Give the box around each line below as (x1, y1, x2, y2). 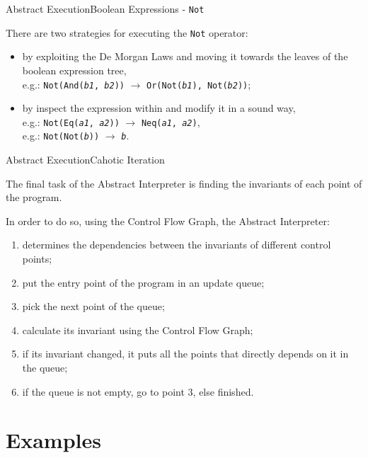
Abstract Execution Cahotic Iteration (6, 152, 165, 167)
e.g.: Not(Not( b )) (22, 128, 100, 143)
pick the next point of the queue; (22, 299, 165, 314)
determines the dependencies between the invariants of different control (22, 237, 331, 252)
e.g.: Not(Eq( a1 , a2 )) (22, 114, 120, 129)
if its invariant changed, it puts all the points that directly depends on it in (22, 346, 349, 361)
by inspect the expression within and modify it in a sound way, (22, 101, 296, 115)
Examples (6, 425, 101, 454)
